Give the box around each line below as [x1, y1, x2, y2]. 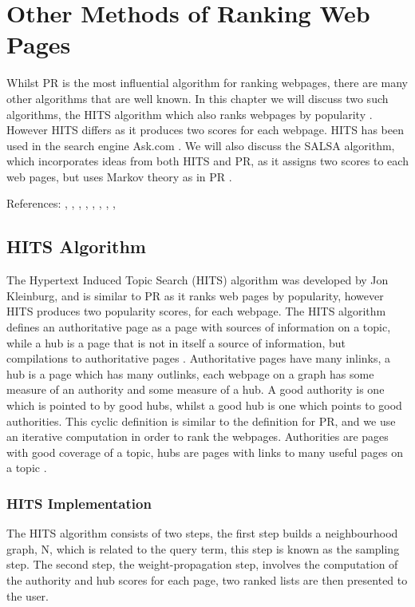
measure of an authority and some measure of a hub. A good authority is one [6, 381, 385, 398]
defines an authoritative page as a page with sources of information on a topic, [6, 319, 391, 335]
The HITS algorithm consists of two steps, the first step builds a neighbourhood [6, 525, 398, 542]
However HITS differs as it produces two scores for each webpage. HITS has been [6, 121, 404, 138]
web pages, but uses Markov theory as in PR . [6, 168, 232, 184]
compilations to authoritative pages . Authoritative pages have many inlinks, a [6, 350, 391, 367]
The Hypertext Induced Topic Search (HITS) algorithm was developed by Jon [6, 272, 389, 288]
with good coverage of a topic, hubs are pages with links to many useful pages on [6, 443, 404, 460]
